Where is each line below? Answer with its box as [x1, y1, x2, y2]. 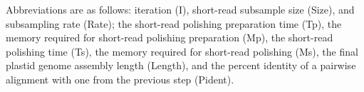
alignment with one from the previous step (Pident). [6, 71, 234, 86]
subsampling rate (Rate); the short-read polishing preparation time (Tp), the [6, 16, 342, 31]
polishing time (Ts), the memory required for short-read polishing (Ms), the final [6, 44, 358, 58]
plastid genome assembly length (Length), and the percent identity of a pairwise [6, 58, 356, 73]
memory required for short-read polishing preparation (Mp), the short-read [6, 30, 333, 45]
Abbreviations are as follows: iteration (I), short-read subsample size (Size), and [6, 2, 355, 16]
